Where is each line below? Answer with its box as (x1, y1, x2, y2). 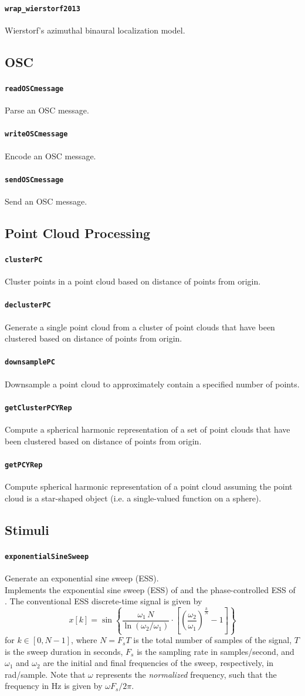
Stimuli (5, 520, 49, 538)
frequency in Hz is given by (5, 680, 103, 692)
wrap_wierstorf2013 (5, 4, 80, 13)
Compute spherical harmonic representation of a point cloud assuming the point (5, 480, 293, 493)
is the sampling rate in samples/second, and (137, 645, 294, 657)
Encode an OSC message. (5, 149, 96, 162)
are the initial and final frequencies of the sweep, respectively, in (43, 657, 274, 669)
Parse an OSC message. (5, 104, 89, 116)
